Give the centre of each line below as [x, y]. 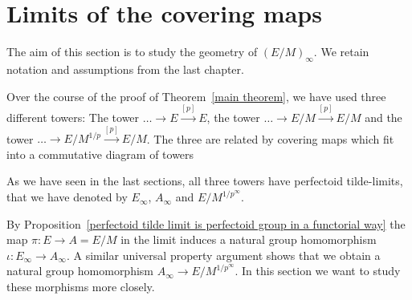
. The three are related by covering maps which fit [270, 138]
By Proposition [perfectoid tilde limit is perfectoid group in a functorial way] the [206, 223]
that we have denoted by [67, 197]
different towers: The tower [73, 117]
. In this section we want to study [318, 271]
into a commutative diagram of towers [100, 154]
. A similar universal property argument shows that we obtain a [223, 255]
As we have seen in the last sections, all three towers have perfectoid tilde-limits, [205, 181]
